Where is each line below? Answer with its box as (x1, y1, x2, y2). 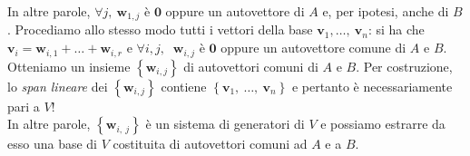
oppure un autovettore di (165, 2, 305, 20)
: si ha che (367, 20, 425, 39)
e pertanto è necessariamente (291, 76, 453, 95)
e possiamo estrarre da (320, 114, 446, 133)
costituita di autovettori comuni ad (113, 134, 308, 153)
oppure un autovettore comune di (220, 38, 406, 57)
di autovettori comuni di (183, 56, 318, 75)
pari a (7, 96, 40, 115)
